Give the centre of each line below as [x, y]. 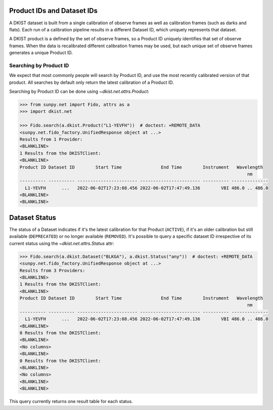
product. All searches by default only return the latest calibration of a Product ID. [91, 82]
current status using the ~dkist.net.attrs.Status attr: [62, 243]
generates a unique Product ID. [41, 53]
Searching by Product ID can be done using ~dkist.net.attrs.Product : [79, 91]
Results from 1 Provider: [51, 139]
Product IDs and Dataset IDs [53, 11]
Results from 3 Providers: [52, 270]
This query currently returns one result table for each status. [71, 402]
